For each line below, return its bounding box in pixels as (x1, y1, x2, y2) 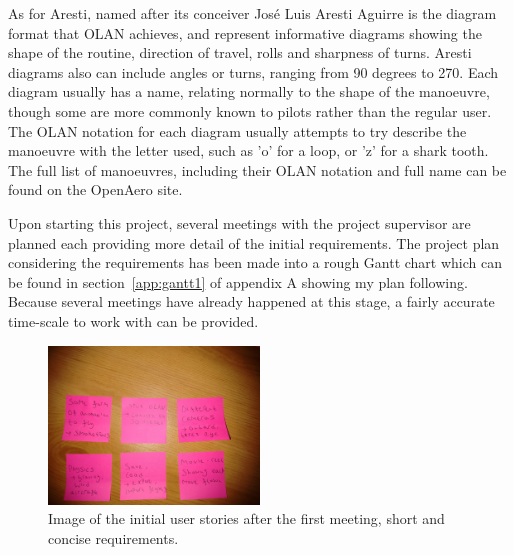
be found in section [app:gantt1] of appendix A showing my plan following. (8, 271, 468, 292)
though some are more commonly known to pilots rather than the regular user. (8, 100, 492, 121)
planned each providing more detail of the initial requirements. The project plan (8, 232, 500, 253)
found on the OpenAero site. (8, 179, 183, 200)
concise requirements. (48, 527, 179, 548)
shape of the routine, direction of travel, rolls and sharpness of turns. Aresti (8, 42, 472, 63)
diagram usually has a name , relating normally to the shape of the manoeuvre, (8, 81, 490, 102)
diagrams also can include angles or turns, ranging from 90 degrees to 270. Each (8, 61, 499, 82)
